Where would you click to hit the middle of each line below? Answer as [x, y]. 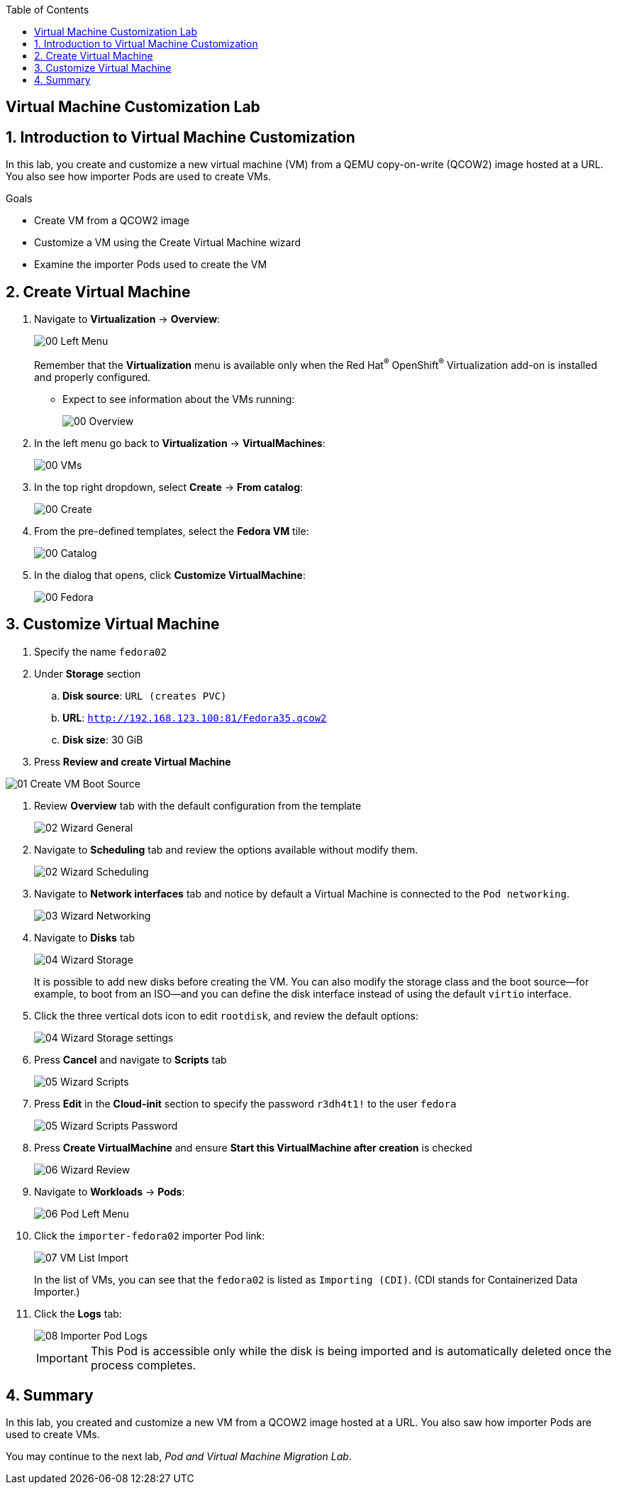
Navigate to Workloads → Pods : [110, 1191]
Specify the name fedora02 [100, 651]
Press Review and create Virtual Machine [133, 761]
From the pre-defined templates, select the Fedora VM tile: [172, 531]
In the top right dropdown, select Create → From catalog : [169, 487]
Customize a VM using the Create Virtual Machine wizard [168, 243]
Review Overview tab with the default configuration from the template [198, 805]
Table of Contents [48, 10]
